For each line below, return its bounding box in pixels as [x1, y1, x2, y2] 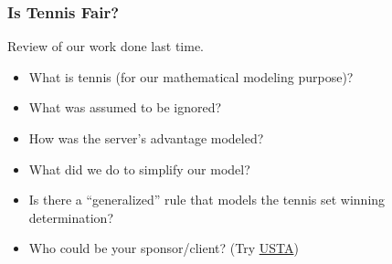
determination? [28, 207, 114, 227]
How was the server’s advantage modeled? [28, 129, 264, 147]
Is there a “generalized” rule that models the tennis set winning [28, 190, 386, 209]
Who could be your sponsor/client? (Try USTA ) [28, 238, 299, 258]
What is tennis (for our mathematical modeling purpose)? [28, 67, 354, 86]
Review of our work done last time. [7, 37, 204, 56]
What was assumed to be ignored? [28, 98, 222, 117]
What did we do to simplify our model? [28, 159, 250, 178]
